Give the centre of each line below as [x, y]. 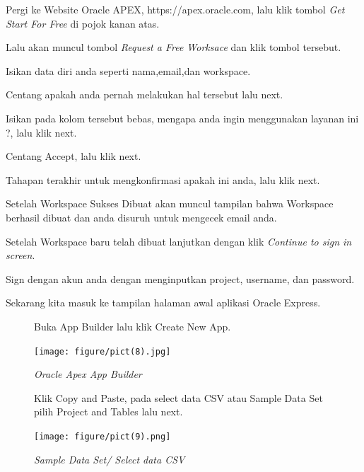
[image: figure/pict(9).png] [102, 436]
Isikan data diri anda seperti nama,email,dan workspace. [128, 70]
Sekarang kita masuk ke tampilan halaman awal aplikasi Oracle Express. [163, 303]
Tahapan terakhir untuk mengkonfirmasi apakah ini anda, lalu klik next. [163, 179]
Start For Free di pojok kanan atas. [83, 23]
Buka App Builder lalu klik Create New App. [133, 326]
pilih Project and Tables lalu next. [108, 411]
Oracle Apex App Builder [88, 374]
